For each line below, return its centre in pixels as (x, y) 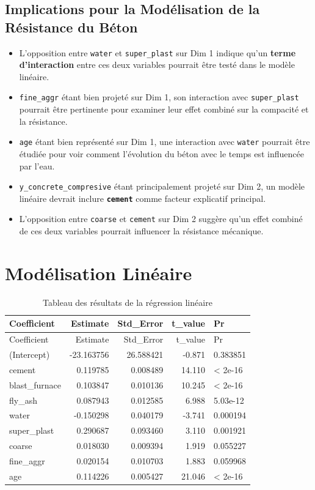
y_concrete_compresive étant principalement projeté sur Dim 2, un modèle (162, 186)
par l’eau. (37, 165)
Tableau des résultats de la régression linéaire (128, 302)
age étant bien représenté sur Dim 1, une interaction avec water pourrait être (165, 142)
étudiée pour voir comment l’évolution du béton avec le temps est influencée (161, 153)
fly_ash (23, 400)
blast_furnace (35, 384)
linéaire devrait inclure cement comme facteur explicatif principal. (143, 198)
